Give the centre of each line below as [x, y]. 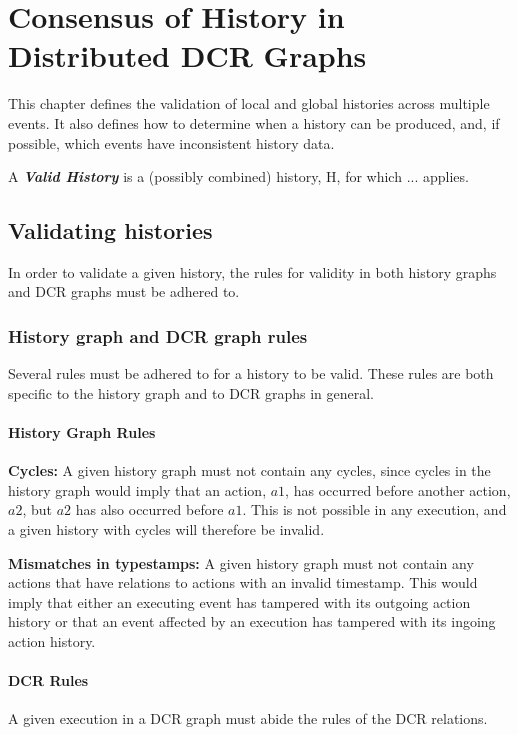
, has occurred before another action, [398, 489]
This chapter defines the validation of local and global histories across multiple [249, 103]
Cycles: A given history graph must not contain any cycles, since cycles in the [249, 470]
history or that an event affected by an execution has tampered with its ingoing [252, 621]
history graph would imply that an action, [137, 489]
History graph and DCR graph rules [158, 336]
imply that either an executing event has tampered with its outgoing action [239, 601]
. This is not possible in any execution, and [374, 509]
